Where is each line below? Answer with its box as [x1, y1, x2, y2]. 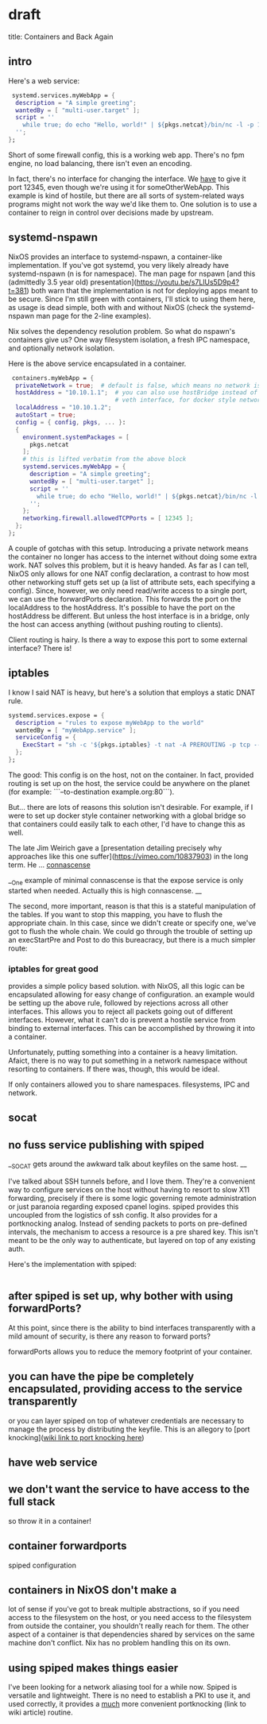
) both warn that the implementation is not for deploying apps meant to [26, 285, 258, 295]
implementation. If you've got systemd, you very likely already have [8, 260, 229, 269]
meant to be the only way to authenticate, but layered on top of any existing [8, 1235, 256, 1245]
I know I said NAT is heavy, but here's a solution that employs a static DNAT [8, 688, 256, 697]
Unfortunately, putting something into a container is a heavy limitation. [8, 1047, 238, 1056]
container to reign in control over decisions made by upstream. [8, 207, 215, 217]
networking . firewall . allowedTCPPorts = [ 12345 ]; [22, 514, 194, 522]
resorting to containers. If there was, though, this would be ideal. [8, 1063, 220, 1074]
